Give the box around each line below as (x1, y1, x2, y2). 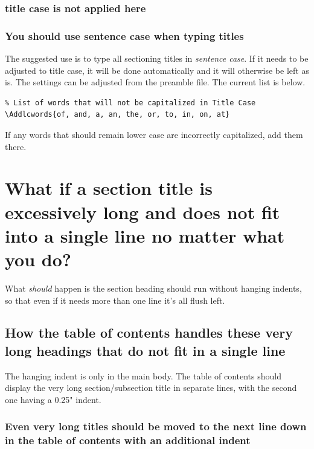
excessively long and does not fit (5, 199, 280, 224)
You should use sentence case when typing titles (5, 28, 244, 43)
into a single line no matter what (5, 223, 285, 247)
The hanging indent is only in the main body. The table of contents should (5, 369, 281, 382)
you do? (5, 246, 72, 271)
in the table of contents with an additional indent (5, 433, 251, 448)
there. (5, 140, 27, 152)
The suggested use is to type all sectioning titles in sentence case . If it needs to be (5, 52, 309, 65)
